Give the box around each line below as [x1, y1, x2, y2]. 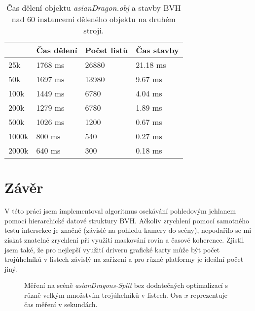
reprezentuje [190, 289, 228, 300]
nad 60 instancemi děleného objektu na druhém [11, 13, 176, 25]
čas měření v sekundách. [24, 299, 98, 310]
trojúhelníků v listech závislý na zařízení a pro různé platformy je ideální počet [4, 254, 244, 264]
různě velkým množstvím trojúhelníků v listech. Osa [24, 289, 182, 300]
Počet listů [85, 44, 128, 56]
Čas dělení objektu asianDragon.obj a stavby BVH [6, 2, 181, 13]
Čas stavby [136, 44, 179, 56]
